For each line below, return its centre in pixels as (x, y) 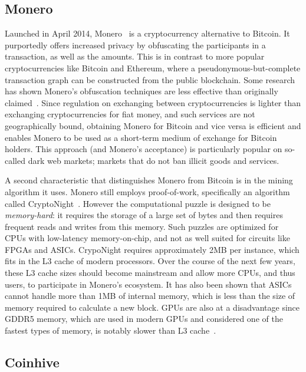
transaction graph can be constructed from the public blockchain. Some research (150, 79)
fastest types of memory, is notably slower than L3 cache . (111, 330)
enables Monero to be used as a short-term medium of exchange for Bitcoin (141, 137)
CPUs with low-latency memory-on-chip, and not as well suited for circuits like (147, 238)
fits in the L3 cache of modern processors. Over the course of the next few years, (150, 261)
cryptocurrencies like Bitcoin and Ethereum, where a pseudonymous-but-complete (153, 68)
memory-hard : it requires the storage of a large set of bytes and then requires (144, 215)
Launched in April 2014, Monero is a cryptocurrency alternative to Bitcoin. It (147, 33)
